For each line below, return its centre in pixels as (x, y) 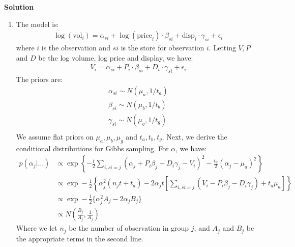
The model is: (37, 24)
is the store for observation (163, 48)
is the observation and (76, 48)
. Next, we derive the (195, 136)
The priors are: (39, 79)
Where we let (37, 228)
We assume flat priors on (55, 136)
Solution (19, 7)
